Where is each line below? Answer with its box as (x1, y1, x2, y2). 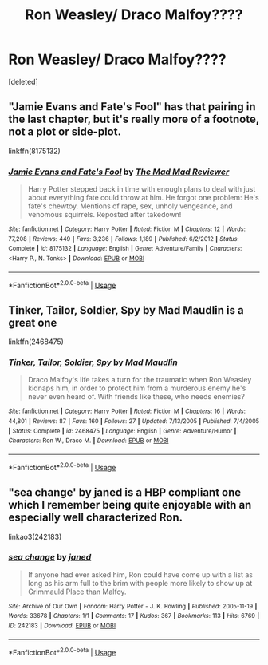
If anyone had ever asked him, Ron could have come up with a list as (27, 569, 254, 580)
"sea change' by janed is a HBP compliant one (8, 485, 242, 500)
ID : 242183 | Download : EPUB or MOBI (8, 622, 116, 630)
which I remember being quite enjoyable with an (8, 498, 252, 512)
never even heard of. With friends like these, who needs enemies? (27, 392, 246, 402)
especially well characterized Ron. (8, 511, 183, 524)
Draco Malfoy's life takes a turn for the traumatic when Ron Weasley (27, 375, 252, 385)
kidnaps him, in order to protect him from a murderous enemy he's (27, 383, 246, 393)
